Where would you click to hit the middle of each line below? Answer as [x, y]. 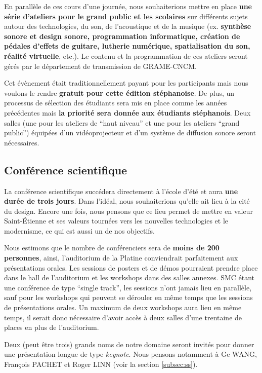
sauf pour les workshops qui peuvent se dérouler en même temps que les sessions [128, 297]
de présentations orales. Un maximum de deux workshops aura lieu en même [123, 307]
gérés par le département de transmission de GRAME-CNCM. [100, 66]
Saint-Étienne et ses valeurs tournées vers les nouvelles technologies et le [116, 221]
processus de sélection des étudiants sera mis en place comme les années [116, 103]
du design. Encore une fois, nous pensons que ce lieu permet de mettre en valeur [128, 211]
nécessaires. [22, 142]
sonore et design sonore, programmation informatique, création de [122, 36]
